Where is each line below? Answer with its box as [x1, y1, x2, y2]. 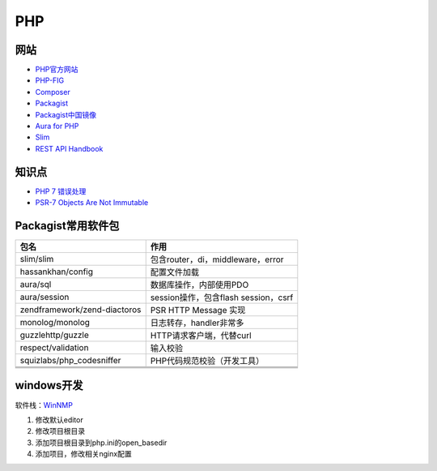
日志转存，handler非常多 [150, 317, 244, 328]
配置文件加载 [150, 267, 200, 277]
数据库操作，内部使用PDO [150, 280, 249, 290]
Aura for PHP [35, 122, 79, 131]
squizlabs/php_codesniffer [19, 355, 121, 366]
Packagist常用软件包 [15, 219, 120, 233]
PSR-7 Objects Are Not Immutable [35, 198, 149, 208]
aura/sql [19, 279, 52, 289]
